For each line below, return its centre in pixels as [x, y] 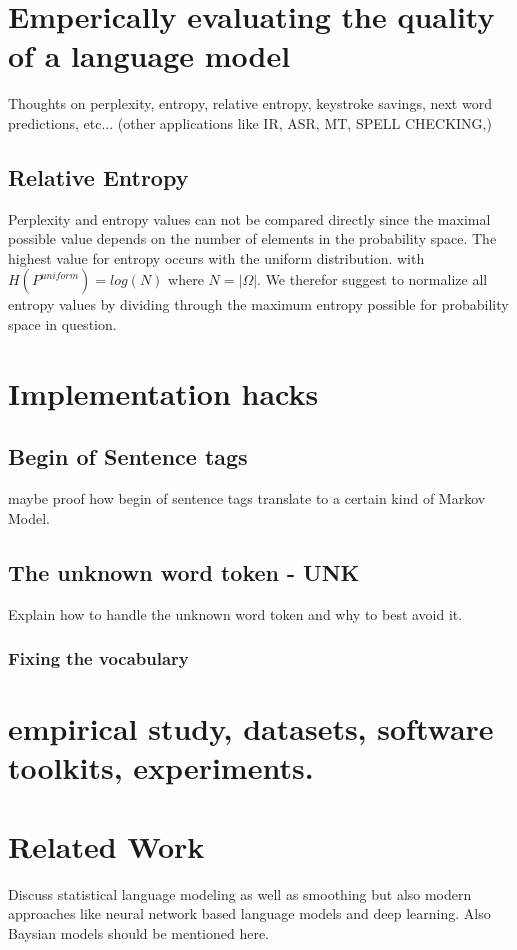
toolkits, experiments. [161, 767]
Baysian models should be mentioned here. [139, 932]
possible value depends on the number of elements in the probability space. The [252, 238]
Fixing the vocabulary [98, 658]
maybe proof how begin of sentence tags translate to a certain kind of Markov [247, 498]
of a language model [149, 55]
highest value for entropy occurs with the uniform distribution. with [216, 257]
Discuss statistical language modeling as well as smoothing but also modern [240, 893]
